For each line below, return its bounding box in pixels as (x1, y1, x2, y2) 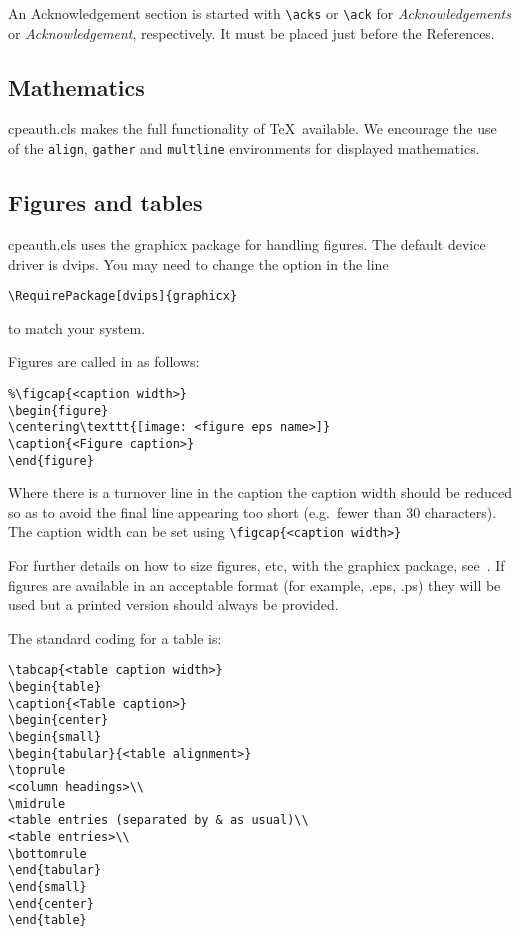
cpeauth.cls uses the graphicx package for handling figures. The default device (8, 233, 486, 254)
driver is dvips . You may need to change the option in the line (8, 253, 389, 274)
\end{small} (8, 879, 87, 894)
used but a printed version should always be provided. (8, 594, 339, 615)
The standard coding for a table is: (8, 627, 222, 648)
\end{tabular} (8, 863, 102, 878)
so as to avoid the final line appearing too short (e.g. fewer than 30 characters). (8, 501, 497, 522)
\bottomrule (8, 846, 87, 861)
